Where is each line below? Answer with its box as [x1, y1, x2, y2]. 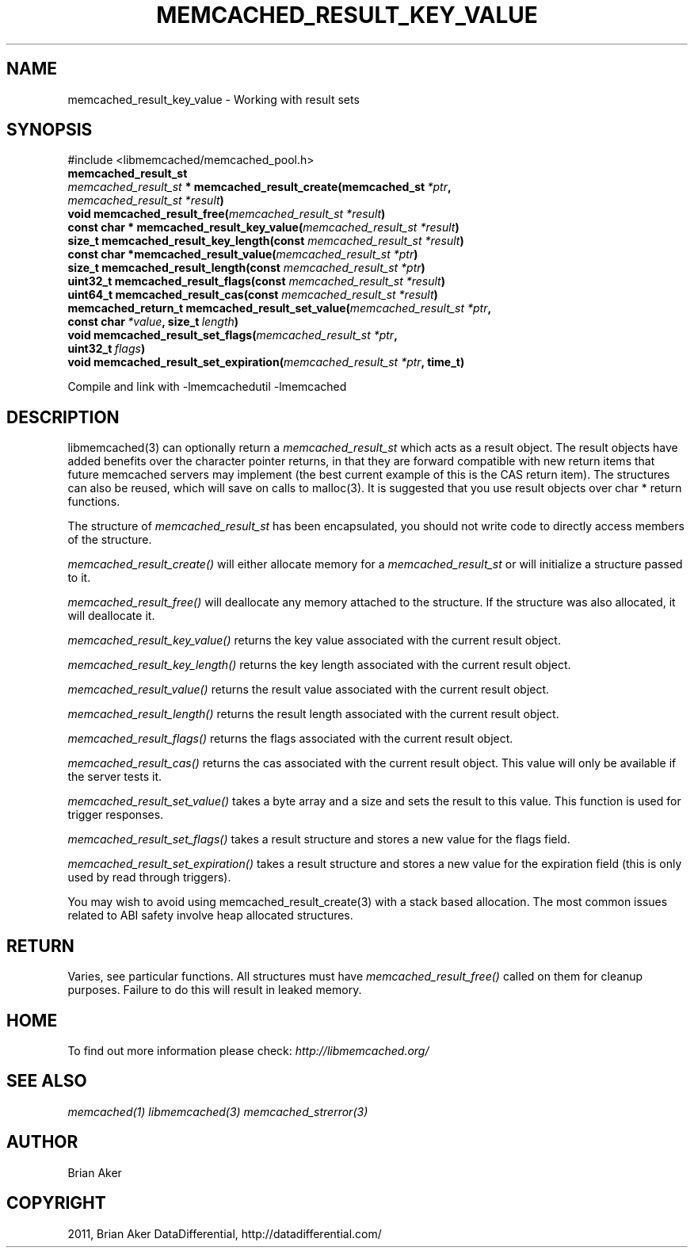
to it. [67, 571, 91, 585]
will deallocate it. [67, 609, 155, 623]
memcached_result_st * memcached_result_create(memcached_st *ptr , [67, 180, 452, 194]
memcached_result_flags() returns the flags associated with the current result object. [67, 732, 513, 746]
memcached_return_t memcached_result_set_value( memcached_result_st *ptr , [67, 301, 492, 315]
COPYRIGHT [6, 1193, 106, 1214]
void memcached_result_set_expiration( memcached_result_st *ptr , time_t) [67, 355, 465, 369]
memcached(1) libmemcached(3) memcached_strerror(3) [67, 1104, 368, 1118]
